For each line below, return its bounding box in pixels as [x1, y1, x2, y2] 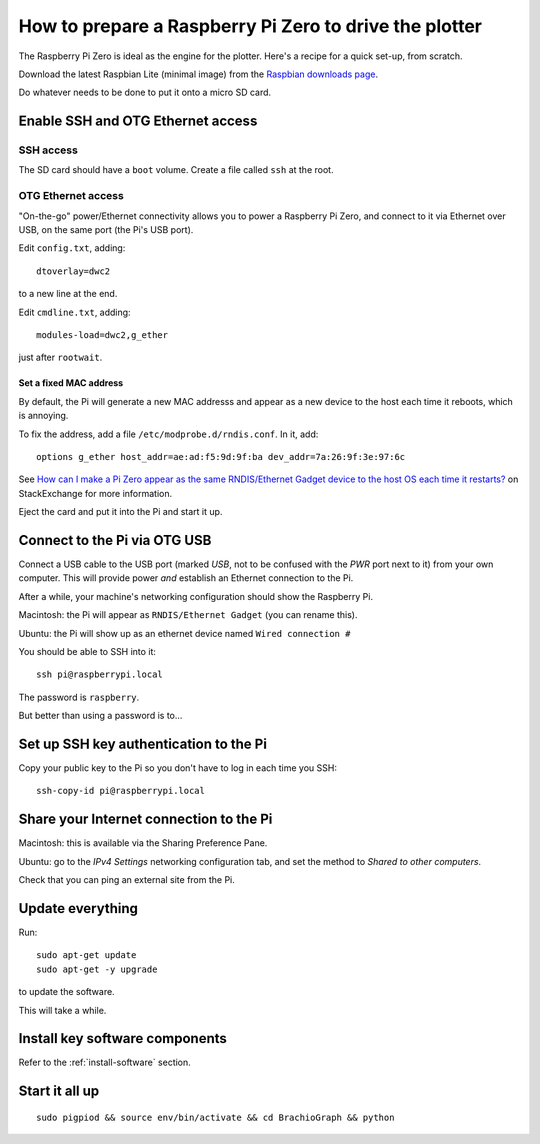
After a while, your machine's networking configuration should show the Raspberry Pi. [18, 590, 374, 602]
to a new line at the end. [18, 288, 118, 300]
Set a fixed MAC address [18, 377, 124, 389]
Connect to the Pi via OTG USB [18, 531, 212, 549]
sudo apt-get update [36, 950, 137, 961]
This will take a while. [18, 1004, 107, 1016]
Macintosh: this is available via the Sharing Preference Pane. [18, 837, 268, 849]
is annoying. [18, 410, 69, 422]
